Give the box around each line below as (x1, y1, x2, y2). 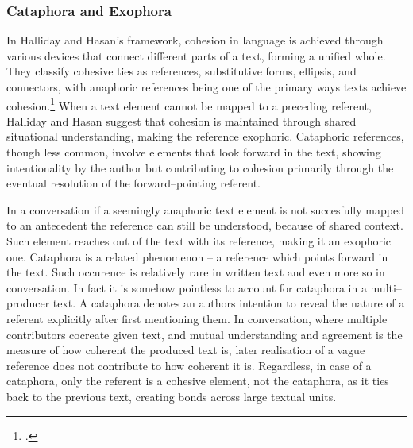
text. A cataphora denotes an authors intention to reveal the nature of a (52, 295, 405, 311)
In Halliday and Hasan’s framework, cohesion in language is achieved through (6, 32, 384, 48)
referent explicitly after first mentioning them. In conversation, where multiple (6, 310, 388, 326)
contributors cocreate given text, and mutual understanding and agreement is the (6, 326, 403, 342)
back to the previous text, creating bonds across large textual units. (6, 388, 337, 404)
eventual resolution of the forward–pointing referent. (6, 175, 261, 191)
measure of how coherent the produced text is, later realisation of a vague (6, 342, 365, 358)
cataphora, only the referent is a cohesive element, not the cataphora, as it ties (6, 373, 389, 389)
